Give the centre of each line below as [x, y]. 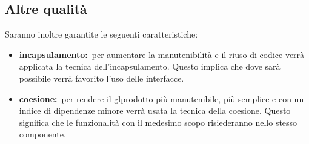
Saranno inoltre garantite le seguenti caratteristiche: [101, 34]
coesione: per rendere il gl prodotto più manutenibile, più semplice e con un [161, 98]
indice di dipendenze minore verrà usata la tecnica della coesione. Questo [155, 110]
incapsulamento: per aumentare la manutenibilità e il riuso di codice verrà [162, 54]
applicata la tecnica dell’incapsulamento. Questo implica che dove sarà [150, 66]
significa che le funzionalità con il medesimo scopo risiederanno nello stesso [158, 122]
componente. [42, 134]
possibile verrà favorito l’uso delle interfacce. [101, 78]
